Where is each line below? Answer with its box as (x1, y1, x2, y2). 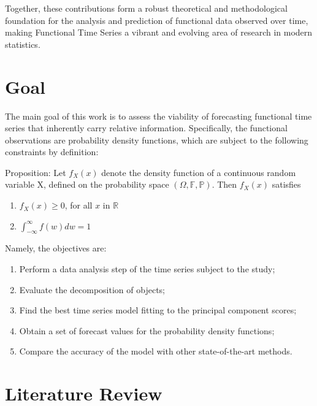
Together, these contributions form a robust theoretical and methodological (5, 2, 288, 14)
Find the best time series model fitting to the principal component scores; (19, 304, 297, 316)
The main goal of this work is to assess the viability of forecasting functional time (5, 109, 312, 122)
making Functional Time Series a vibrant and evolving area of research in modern (5, 26, 313, 39)
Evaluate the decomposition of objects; (19, 283, 165, 296)
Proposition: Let (5, 166, 66, 178)
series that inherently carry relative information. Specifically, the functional (5, 121, 288, 134)
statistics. (5, 37, 40, 50)
